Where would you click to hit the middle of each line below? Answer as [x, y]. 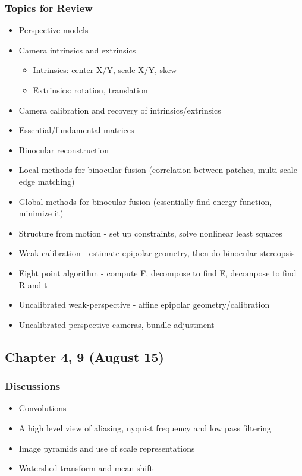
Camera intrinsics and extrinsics [77, 50]
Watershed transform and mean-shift [86, 468]
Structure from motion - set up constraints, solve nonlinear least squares [150, 233]
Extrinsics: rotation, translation [90, 90]
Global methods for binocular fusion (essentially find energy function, [145, 201]
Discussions [33, 386]
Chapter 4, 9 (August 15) [84, 356]
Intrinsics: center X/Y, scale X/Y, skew [105, 70]
